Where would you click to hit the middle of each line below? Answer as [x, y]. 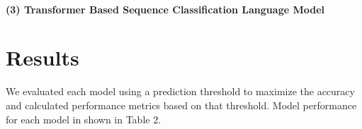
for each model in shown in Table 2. [84, 119]
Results [43, 57]
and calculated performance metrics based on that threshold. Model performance [181, 105]
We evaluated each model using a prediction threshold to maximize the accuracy [180, 91]
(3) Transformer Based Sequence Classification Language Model [165, 9]
